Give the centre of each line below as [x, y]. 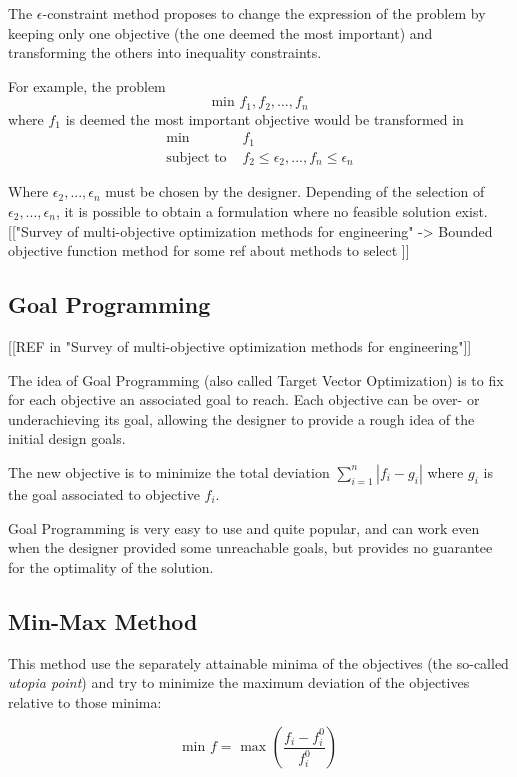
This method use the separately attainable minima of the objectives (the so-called [258, 662]
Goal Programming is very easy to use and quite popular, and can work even [244, 527]
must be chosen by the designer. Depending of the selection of [295, 191]
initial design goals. [67, 438]
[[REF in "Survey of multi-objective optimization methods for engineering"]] [240, 345]
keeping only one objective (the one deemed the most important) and [220, 32]
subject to [196, 157]
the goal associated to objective [104, 493]
